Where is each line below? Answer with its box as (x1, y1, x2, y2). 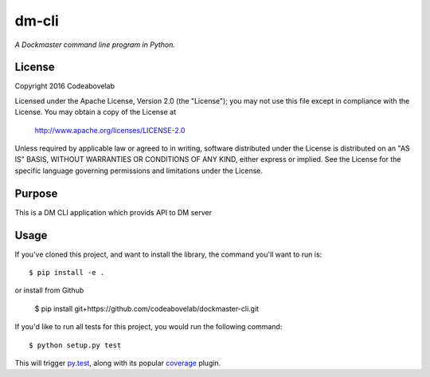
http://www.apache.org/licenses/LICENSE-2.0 (34, 125, 186, 135)
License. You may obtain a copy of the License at (14, 108, 177, 117)
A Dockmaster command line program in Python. (14, 40, 175, 49)
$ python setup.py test (29, 340, 122, 350)
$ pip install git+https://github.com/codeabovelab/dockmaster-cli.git (34, 304, 259, 313)
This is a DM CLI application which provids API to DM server (14, 207, 213, 217)
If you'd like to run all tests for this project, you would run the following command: (14, 322, 283, 332)
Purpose (14, 187, 58, 200)
